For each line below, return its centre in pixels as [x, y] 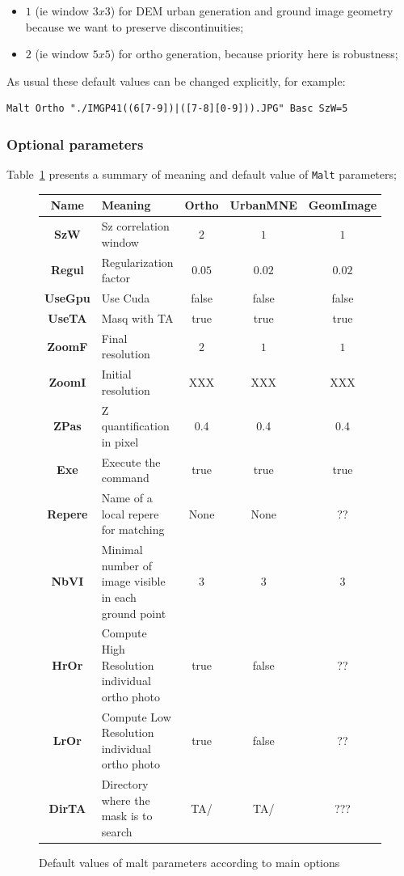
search [117, 831]
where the [126, 800]
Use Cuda [126, 298]
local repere [130, 513]
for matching [133, 529]
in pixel [120, 441]
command [125, 478]
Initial [116, 374]
